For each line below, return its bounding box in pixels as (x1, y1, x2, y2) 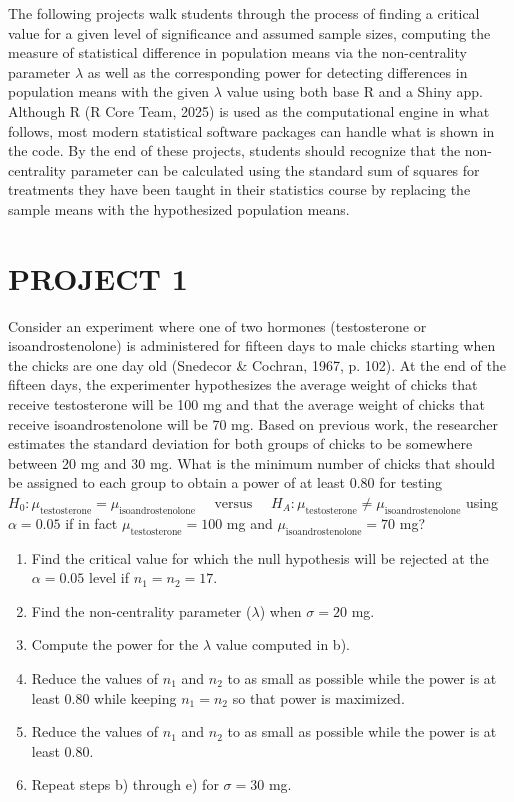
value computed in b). (215, 634, 350, 655)
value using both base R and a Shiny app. (226, 81, 483, 102)
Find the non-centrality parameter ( (31, 600, 252, 621)
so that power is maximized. (232, 687, 405, 708)
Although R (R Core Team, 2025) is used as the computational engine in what (8, 100, 490, 121)
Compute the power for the (31, 634, 199, 655)
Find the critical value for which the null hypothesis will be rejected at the (31, 547, 489, 568)
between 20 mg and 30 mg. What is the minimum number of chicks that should (8, 452, 496, 473)
